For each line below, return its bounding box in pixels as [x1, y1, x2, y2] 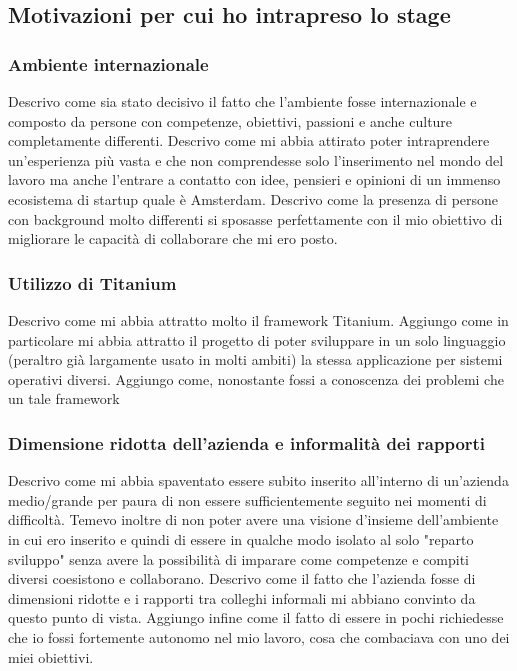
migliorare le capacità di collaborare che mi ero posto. [8, 228, 338, 249]
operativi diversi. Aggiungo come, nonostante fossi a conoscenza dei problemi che [8, 368, 504, 389]
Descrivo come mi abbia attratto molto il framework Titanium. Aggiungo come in [8, 309, 509, 330]
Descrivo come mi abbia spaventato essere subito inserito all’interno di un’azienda [8, 470, 509, 491]
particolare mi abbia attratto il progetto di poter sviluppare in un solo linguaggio [8, 329, 506, 350]
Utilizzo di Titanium [8, 270, 177, 295]
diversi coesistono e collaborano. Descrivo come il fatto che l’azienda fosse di [8, 568, 476, 589]
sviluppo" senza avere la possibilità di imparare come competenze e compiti [8, 548, 470, 569]
